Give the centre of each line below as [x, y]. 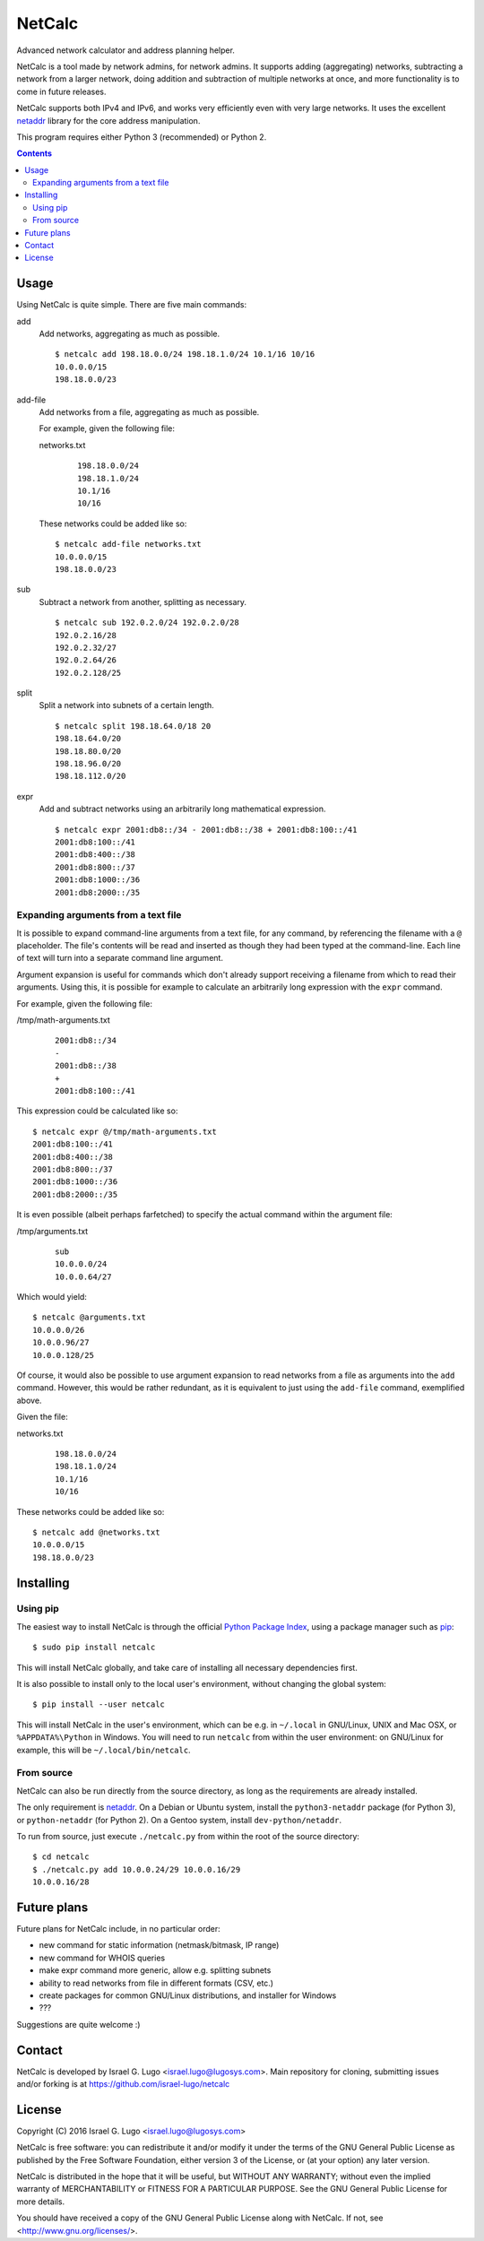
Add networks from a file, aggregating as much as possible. [149, 412]
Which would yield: [52, 1297]
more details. [41, 2202]
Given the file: [42, 1417]
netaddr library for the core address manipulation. [108, 120]
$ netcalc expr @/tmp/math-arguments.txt [125, 1131]
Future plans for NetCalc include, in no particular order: [119, 1928]
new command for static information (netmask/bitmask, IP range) [159, 1945]
